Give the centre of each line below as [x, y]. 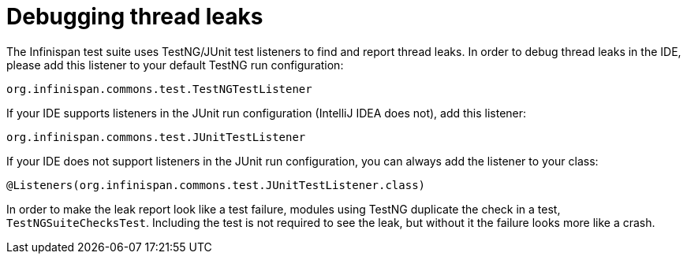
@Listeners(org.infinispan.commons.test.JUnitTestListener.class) [216, 185]
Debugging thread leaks [135, 17]
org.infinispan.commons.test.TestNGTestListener [159, 89]
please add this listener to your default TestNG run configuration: [175, 65]
